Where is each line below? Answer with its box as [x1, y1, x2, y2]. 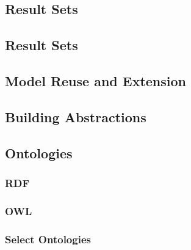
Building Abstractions [5, 107, 146, 126]
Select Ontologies [5, 231, 91, 246]
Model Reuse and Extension [5, 71, 187, 90]
